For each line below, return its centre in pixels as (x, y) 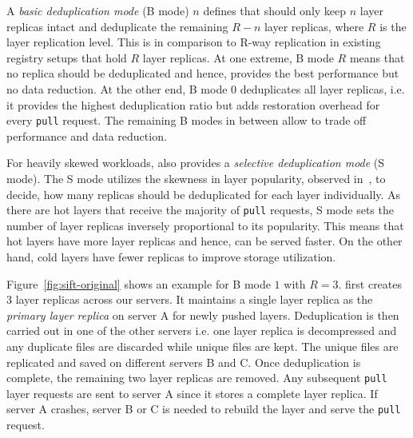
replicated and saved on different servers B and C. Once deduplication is (184, 362)
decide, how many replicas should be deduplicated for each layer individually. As (204, 194)
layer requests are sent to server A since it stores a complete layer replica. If (192, 393)
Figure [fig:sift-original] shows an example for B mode (139, 283)
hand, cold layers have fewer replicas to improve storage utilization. (171, 257)
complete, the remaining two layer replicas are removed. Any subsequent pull (197, 378)
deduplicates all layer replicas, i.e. (322, 88)
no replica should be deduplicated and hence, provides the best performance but (203, 73)
